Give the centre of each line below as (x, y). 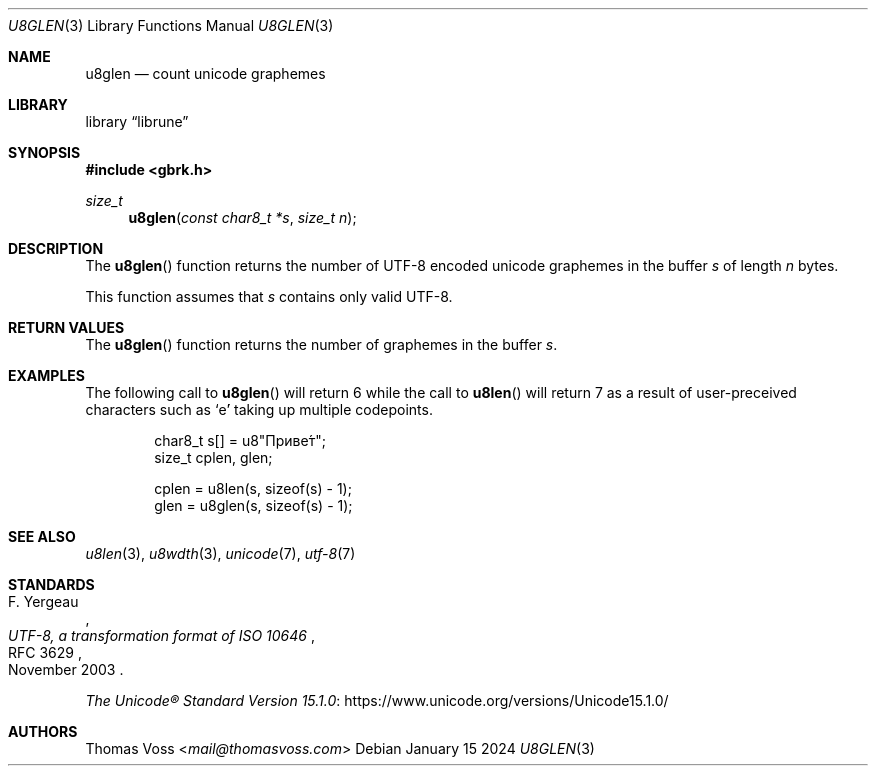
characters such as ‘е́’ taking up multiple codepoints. (259, 409)
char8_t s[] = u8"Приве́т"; (240, 440)
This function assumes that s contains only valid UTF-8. (269, 296)
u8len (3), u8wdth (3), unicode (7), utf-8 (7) (220, 553)
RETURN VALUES (66, 327)
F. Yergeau (43, 601)
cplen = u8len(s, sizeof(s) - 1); (253, 488)
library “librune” (137, 121)
